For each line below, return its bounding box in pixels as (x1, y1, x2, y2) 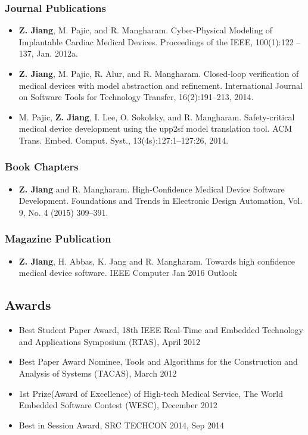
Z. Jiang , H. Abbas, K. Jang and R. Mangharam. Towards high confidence (18, 254, 295, 267)
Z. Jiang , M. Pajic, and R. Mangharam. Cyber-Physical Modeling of (18, 24, 272, 36)
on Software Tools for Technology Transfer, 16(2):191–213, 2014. (18, 91, 254, 103)
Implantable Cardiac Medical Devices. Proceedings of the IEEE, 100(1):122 (18, 35, 294, 48)
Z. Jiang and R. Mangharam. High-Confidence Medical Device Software (18, 182, 285, 195)
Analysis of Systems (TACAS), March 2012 (18, 366, 177, 379)
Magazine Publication (5, 231, 111, 246)
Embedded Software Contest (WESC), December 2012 (18, 399, 217, 411)
